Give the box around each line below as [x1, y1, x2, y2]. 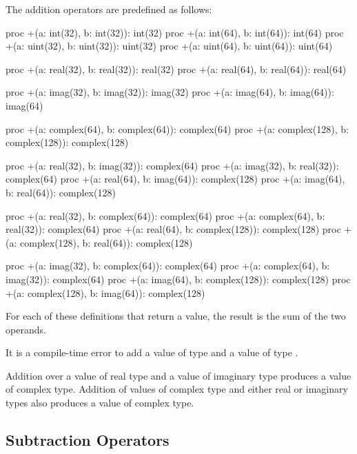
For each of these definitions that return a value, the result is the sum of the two [6, 309, 346, 323]
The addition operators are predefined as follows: [6, 2, 212, 16]
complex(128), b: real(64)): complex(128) [19, 235, 193, 249]
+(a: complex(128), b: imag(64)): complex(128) [6, 285, 205, 300]
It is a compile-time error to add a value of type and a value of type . [6, 345, 298, 360]
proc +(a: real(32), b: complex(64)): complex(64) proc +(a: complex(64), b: [6, 208, 325, 223]
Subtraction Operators [6, 429, 170, 451]
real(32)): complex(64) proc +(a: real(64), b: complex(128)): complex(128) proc [6, 222, 341, 236]
